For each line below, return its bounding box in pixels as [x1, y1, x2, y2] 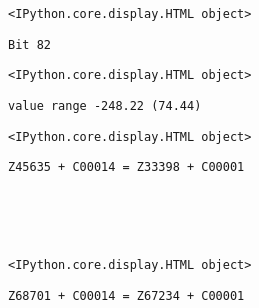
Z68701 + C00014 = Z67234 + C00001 [8, 288, 245, 303]
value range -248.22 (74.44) [8, 98, 202, 113]
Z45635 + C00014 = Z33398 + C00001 [8, 160, 245, 175]
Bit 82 [8, 37, 51, 52]
